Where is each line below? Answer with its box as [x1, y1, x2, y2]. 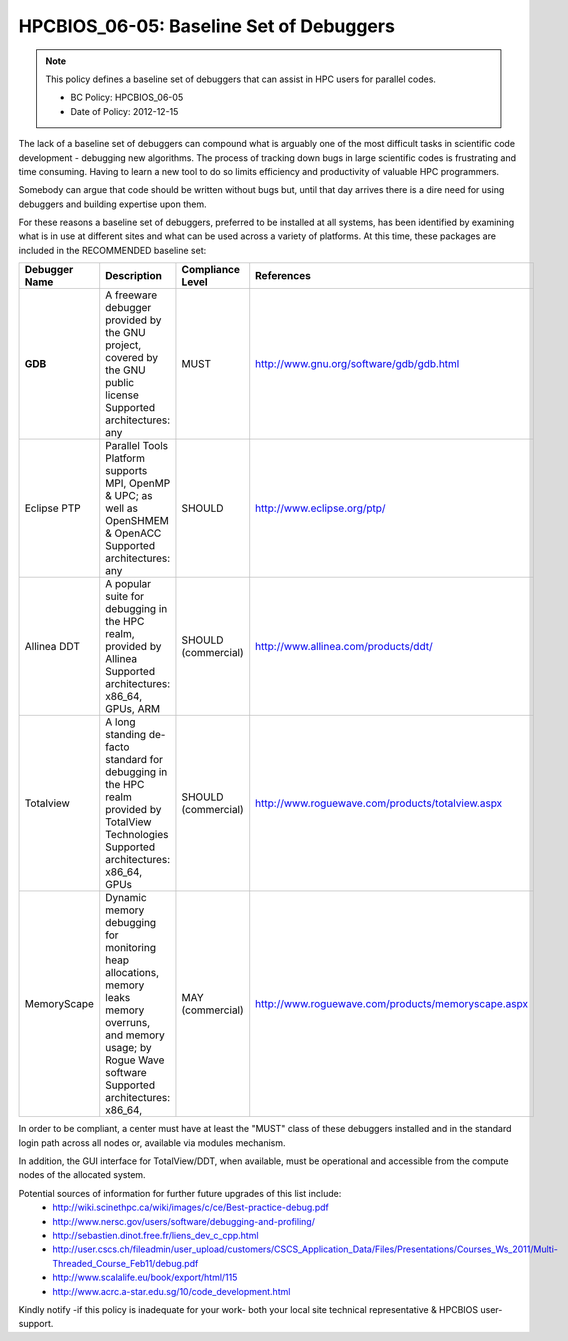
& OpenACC [105, 526, 162, 540]
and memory [105, 1028, 165, 1042]
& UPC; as [105, 489, 153, 503]
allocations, [105, 966, 160, 980]
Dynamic [105, 891, 147, 905]
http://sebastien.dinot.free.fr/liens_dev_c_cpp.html [52, 1229, 259, 1241]
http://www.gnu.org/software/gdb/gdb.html [255, 357, 460, 371]
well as [105, 501, 139, 515]
